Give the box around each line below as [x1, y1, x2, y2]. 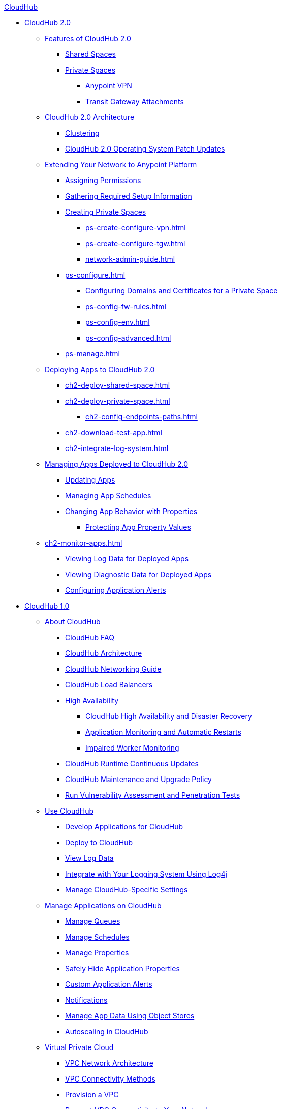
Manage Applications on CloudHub [45, 901, 162, 910]
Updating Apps [65, 475, 115, 484]
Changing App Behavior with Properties [65, 507, 198, 516]
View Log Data [65, 854, 114, 862]
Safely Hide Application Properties [65, 964, 180, 973]
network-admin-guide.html [85, 255, 175, 263]
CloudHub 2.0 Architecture [45, 113, 135, 122]
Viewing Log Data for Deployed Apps [65, 554, 189, 563]
